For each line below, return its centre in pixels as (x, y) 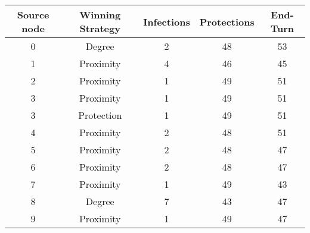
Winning (100, 15)
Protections (227, 21)
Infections (167, 21)
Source (33, 15)
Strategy (100, 28)
